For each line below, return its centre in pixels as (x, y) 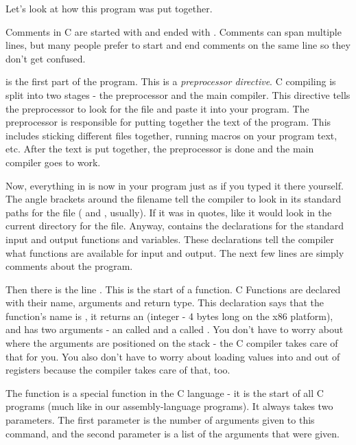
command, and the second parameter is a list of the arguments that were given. (173, 433)
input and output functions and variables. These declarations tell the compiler (170, 239)
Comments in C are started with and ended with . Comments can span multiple (174, 31)
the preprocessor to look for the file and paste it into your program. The (157, 108)
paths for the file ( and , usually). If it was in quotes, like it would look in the (169, 212)
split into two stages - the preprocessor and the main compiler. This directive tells (178, 94)
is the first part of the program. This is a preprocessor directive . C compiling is (171, 81)
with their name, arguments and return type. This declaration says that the (165, 303)
